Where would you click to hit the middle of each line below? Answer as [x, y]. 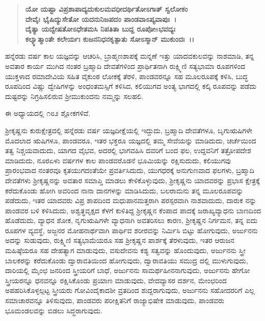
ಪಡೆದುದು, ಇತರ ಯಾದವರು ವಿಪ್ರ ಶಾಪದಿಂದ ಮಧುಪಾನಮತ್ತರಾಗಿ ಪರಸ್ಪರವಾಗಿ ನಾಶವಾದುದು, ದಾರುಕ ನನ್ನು [131, 200]
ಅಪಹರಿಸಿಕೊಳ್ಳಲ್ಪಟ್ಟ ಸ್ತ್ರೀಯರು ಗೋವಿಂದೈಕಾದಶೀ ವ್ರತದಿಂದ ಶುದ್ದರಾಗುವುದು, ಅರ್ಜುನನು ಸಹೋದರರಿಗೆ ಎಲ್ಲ [130, 290]
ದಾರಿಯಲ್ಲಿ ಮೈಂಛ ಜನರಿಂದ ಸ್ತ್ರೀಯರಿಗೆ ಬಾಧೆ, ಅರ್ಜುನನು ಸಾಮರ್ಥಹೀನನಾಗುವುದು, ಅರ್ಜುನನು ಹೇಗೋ [128, 270]
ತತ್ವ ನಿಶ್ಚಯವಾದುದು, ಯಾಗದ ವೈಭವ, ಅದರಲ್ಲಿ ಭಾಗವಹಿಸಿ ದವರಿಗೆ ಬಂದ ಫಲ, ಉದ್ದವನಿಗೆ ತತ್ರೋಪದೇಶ [128, 150]
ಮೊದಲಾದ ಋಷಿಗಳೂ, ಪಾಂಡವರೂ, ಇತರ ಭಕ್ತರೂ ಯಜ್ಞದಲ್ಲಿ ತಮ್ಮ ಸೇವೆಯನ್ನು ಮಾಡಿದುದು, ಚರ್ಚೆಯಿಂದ [131, 140]
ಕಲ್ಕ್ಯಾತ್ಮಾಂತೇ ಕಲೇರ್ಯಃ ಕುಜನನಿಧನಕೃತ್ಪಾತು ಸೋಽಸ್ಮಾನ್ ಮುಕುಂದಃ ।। [110, 39]
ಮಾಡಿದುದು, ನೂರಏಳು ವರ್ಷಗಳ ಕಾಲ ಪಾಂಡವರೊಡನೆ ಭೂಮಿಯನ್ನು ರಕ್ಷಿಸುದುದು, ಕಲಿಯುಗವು [118, 160]
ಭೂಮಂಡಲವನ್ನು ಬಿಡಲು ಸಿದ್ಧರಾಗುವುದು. [54, 310]
